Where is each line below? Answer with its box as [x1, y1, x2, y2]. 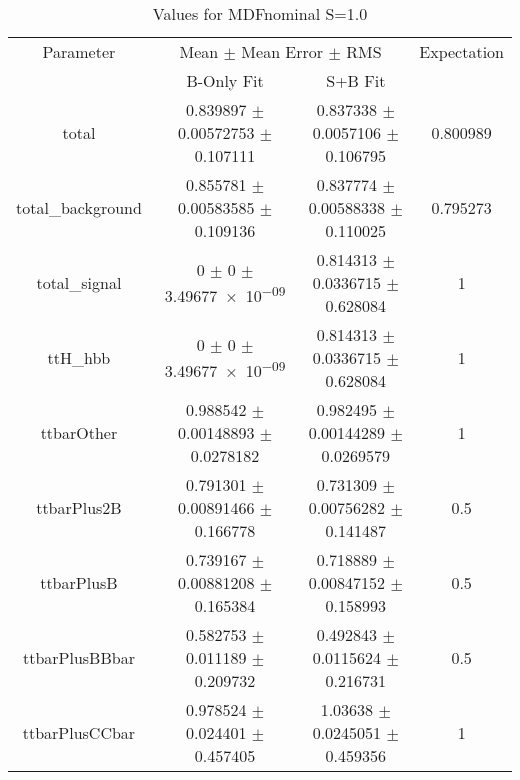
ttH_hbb [47, 346, 111, 369]
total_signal [36, 271, 122, 294]
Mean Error [241, 40, 324, 63]
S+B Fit [326, 69, 386, 92]
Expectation [419, 40, 504, 63]
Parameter [42, 40, 116, 63]
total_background [16, 196, 142, 219]
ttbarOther [40, 421, 118, 444]
